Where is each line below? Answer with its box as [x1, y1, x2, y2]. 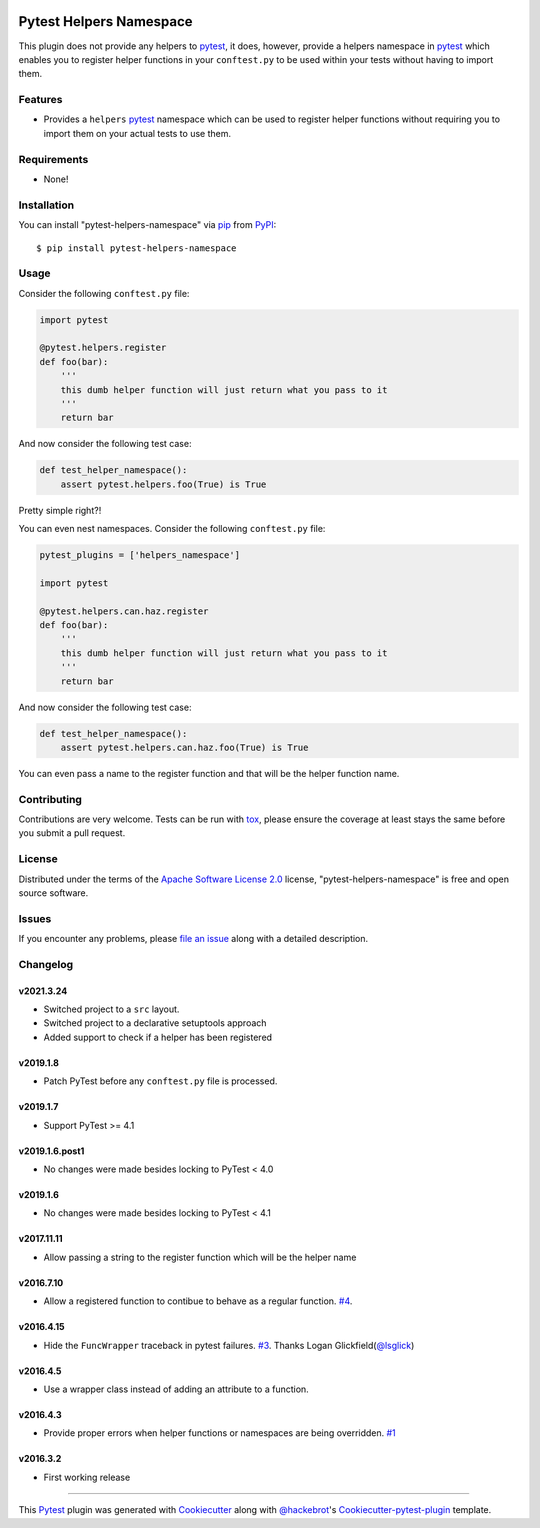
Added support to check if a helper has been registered [43, 1031, 273, 1043]
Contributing [18, 792, 82, 806]
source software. [18, 887, 89, 899]
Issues [18, 911, 52, 925]
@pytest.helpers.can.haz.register [39, 605, 209, 617]
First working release [43, 1471, 131, 1483]
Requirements [18, 152, 89, 166]
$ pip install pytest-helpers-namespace [36, 242, 237, 254]
